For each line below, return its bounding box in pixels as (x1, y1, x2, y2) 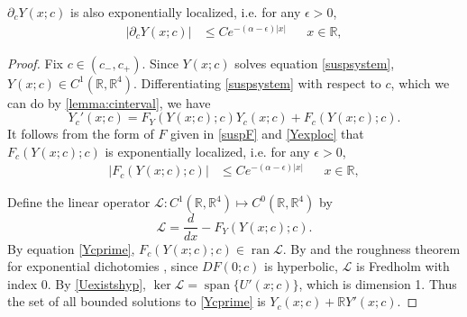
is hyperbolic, (264, 257, 338, 276)
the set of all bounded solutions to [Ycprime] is (7, 292, 266, 311)
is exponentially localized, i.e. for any (105, 141, 310, 160)
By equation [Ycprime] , (7, 239, 135, 258)
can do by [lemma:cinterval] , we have (7, 93, 211, 112)
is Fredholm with (355, 257, 450, 276)
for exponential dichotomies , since (7, 257, 198, 276)
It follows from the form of (7, 124, 154, 143)
